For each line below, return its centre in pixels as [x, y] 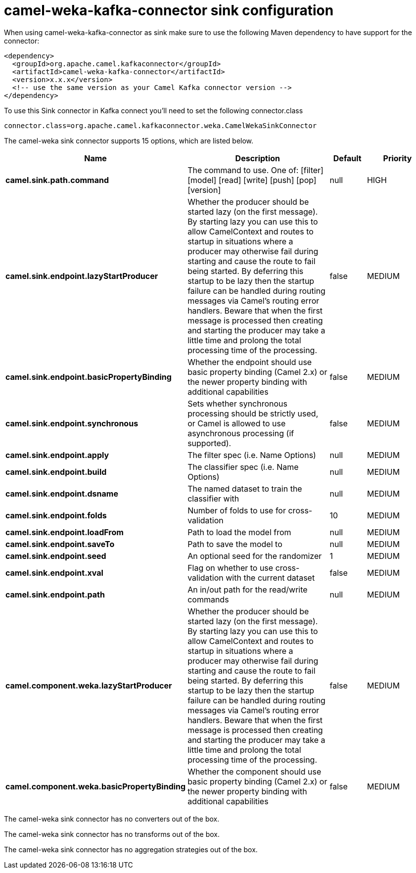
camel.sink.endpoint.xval [54, 573]
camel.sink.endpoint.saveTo [60, 544]
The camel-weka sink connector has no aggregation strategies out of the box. [131, 849]
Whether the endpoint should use [250, 362]
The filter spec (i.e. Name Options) [252, 455]
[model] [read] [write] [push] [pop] [252, 180]
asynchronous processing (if [241, 433]
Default [347, 158]
